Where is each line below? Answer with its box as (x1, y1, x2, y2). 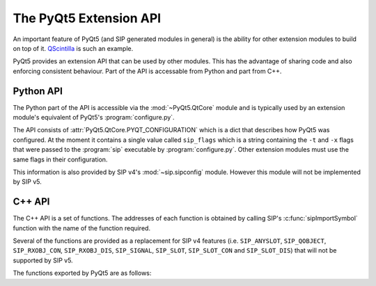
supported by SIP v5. (13, 256, 73, 264)
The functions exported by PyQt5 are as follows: (13, 269, 152, 278)
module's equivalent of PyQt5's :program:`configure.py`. (13, 113, 175, 122)
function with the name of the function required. (13, 223, 151, 232)
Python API (13, 85, 63, 97)
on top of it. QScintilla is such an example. (13, 44, 134, 52)
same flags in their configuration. (13, 155, 108, 164)
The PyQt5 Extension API (13, 10, 162, 26)
